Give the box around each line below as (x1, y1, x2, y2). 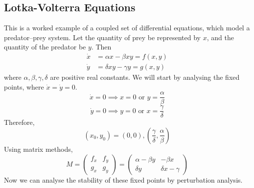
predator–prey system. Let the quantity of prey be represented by (4, 32, 201, 42)
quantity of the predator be (4, 42, 86, 52)
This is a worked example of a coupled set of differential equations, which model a (4, 23, 250, 33)
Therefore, (4, 117, 35, 127)
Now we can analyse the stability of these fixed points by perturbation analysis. (4, 174, 243, 185)
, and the (207, 32, 234, 42)
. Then (91, 42, 112, 52)
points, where (4, 81, 44, 92)
